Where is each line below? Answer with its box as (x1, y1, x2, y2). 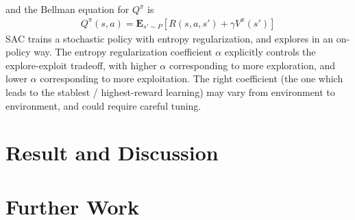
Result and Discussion (5, 138, 219, 167)
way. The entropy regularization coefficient (34, 45, 212, 59)
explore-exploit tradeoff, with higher (5, 58, 157, 72)
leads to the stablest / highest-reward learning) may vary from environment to (5, 85, 335, 99)
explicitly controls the (224, 45, 316, 59)
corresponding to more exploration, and (169, 58, 336, 72)
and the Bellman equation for (5, 2, 130, 16)
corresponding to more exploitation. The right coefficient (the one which (40, 71, 343, 86)
